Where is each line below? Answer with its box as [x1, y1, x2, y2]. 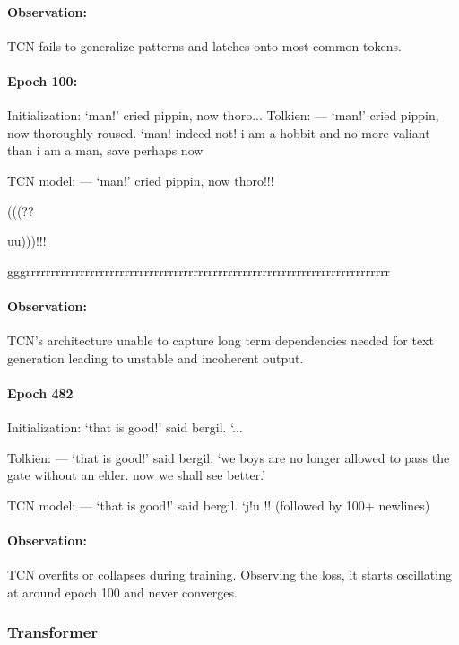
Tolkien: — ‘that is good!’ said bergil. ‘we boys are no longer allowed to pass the [7, 448, 450, 466]
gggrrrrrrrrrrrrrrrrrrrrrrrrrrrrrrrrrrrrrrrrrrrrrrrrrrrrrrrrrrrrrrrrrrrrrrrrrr [7, 261, 391, 280]
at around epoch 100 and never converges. [7, 582, 238, 601]
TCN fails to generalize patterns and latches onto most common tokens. [7, 36, 402, 55]
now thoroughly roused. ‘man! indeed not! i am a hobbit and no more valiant [7, 123, 430, 142]
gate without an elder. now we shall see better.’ [7, 466, 265, 484]
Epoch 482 [7, 383, 74, 402]
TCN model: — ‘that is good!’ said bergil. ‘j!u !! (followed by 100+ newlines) [7, 495, 430, 514]
